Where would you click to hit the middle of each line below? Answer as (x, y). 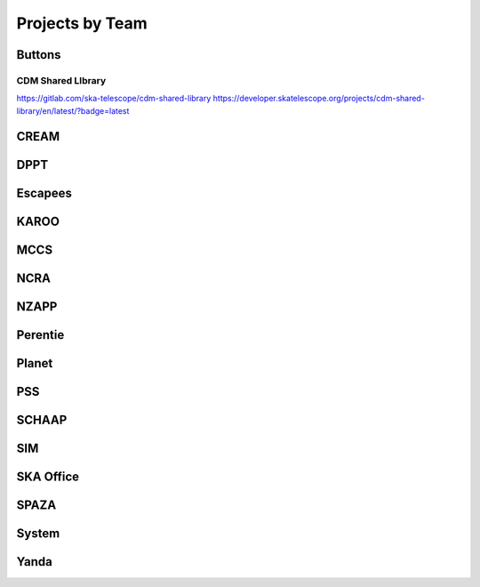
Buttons (39, 55)
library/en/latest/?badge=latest (73, 110)
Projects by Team (82, 23)
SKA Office (48, 476)
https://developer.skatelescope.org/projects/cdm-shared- (319, 99)
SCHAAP (42, 419)
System (38, 533)
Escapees (44, 193)
